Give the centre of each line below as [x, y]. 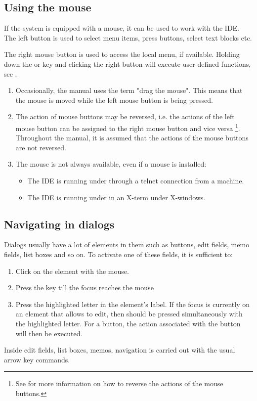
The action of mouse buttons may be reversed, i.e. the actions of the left [125, 116]
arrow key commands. [37, 359]
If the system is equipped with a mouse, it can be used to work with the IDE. [122, 28]
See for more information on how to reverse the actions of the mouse [119, 383]
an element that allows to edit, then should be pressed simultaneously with [129, 314]
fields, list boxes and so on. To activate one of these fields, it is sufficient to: [118, 254]
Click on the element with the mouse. [72, 271]
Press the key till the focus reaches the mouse [85, 288]
